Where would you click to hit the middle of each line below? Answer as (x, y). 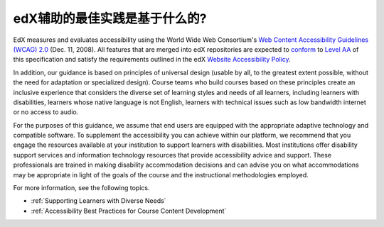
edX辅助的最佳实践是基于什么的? (110, 18)
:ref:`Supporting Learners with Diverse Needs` (98, 201)
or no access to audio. (46, 112)
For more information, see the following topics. (81, 188)
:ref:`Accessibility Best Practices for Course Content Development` (129, 211)
